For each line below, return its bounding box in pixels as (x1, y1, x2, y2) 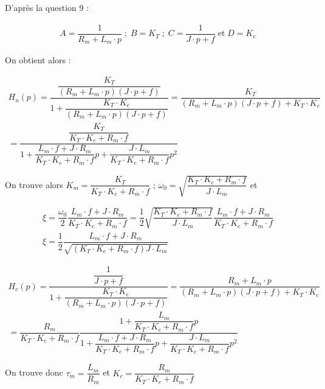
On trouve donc (5, 366, 63, 379)
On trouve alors (5, 178, 63, 191)
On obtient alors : (5, 54, 71, 66)
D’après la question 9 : (5, 1, 89, 13)
